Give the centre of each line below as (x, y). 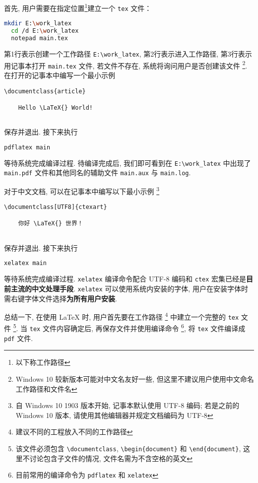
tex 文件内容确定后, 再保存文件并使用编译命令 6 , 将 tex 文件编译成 (137, 328)
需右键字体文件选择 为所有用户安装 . (61, 298)
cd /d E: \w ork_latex (45, 31)
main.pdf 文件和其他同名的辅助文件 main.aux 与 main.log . (97, 172)
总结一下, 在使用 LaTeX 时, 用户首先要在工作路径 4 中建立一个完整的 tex (122, 316)
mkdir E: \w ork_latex (38, 24)
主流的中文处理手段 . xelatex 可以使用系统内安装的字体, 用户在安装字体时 (129, 288)
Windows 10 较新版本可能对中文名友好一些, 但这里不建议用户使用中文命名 (135, 379)
